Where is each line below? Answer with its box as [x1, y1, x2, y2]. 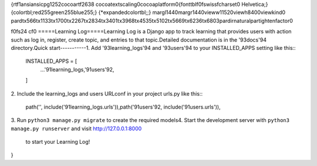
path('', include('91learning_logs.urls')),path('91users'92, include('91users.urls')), [25, 103, 221, 110]
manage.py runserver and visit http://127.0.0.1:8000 [11, 125, 142, 132]
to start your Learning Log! [25, 138, 90, 145]
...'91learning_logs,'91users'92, [40, 66, 114, 73]
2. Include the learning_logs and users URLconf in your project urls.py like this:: [11, 90, 203, 97]
